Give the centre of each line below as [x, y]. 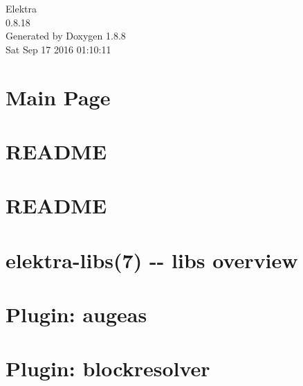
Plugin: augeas [76, 314]
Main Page [58, 97]
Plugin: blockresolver [108, 368]
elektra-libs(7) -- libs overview [152, 260]
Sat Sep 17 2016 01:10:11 [58, 49]
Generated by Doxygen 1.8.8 [66, 36]
